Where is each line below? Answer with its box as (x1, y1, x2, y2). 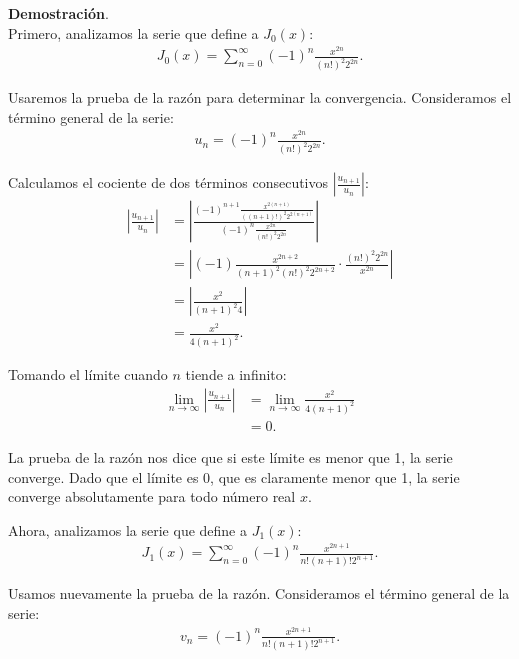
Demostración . (8, 3, 109, 23)
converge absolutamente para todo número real (8, 486, 296, 507)
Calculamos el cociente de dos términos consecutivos (8, 172, 329, 193)
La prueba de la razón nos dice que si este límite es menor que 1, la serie (8, 446, 453, 467)
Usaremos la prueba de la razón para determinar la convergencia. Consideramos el (8, 87, 512, 108)
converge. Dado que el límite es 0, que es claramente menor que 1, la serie (8, 466, 460, 487)
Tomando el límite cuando (8, 364, 168, 385)
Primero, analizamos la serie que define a (8, 22, 259, 43)
